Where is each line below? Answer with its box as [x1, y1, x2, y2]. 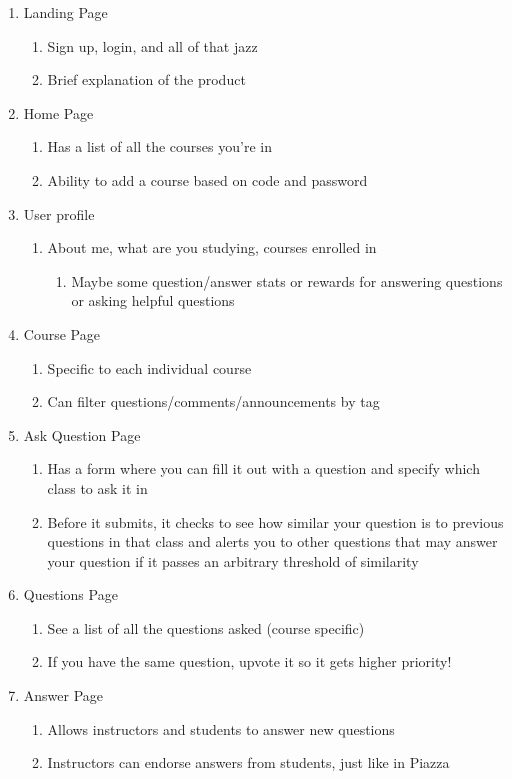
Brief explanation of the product [47, 69, 246, 90]
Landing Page [23, 2, 108, 22]
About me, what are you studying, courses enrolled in [47, 237, 377, 258]
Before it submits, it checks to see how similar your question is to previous [47, 511, 504, 532]
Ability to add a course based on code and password [47, 169, 368, 190]
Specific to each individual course [47, 357, 252, 378]
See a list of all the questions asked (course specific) [47, 617, 365, 638]
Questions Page [23, 584, 118, 605]
